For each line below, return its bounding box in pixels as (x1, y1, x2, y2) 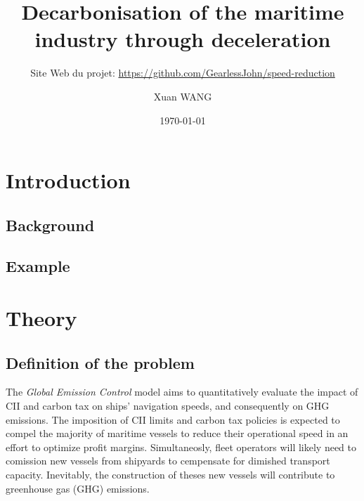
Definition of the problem (6, 351, 195, 373)
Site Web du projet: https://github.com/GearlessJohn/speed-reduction (30, 65, 335, 80)
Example (6, 255, 70, 277)
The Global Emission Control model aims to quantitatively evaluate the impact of (6, 384, 358, 399)
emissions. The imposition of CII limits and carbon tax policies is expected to (6, 412, 340, 427)
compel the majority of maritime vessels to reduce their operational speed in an (6, 426, 349, 441)
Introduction (6, 166, 131, 195)
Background (6, 214, 95, 235)
